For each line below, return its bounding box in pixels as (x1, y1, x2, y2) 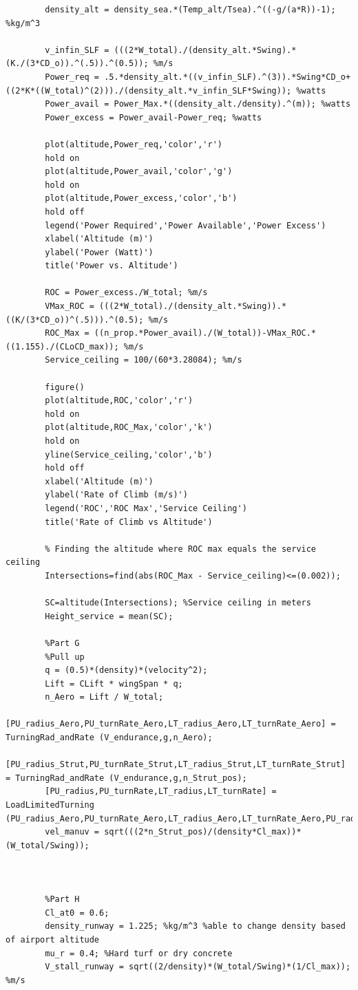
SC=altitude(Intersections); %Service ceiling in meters (45, 598, 311, 608)
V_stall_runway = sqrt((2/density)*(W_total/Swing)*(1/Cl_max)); (45, 962, 351, 972)
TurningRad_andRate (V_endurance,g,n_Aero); (6, 733, 213, 743)
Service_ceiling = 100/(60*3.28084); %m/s (45, 355, 242, 365)
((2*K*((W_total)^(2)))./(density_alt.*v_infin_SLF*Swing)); (6, 85, 292, 96)
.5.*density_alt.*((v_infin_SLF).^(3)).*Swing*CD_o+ (104, 72, 351, 82)
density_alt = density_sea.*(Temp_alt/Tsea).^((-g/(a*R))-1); (45, 5, 336, 14)
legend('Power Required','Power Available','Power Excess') (45, 220, 326, 230)
